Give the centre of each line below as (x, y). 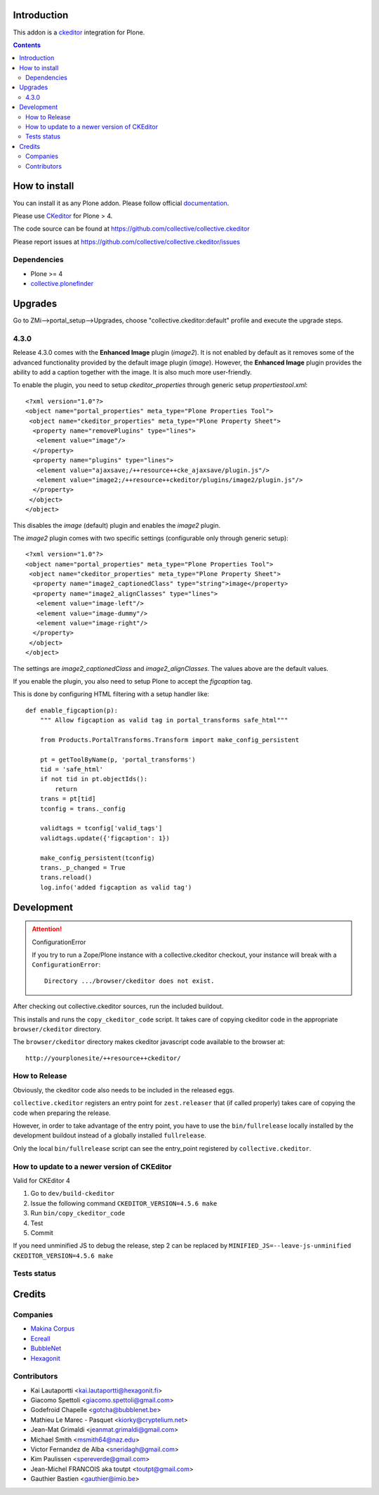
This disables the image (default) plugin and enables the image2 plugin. (117, 525)
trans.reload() (66, 877)
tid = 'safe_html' (72, 770)
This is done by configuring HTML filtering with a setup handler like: (111, 694)
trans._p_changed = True (82, 868)
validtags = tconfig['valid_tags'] (101, 828)
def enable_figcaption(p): (72, 710)
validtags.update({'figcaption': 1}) (105, 838)
